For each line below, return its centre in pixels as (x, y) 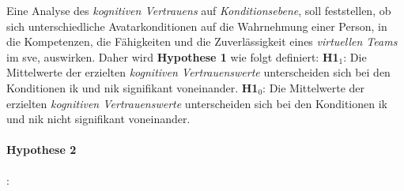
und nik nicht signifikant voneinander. (98, 119)
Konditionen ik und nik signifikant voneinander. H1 (132, 87)
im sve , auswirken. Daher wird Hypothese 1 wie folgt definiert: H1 (173, 56)
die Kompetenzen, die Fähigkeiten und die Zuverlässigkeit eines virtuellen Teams (202, 41)
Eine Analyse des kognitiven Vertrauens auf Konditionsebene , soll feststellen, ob (199, 10)
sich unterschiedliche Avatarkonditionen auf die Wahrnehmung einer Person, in (197, 26)
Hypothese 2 (42, 150)
